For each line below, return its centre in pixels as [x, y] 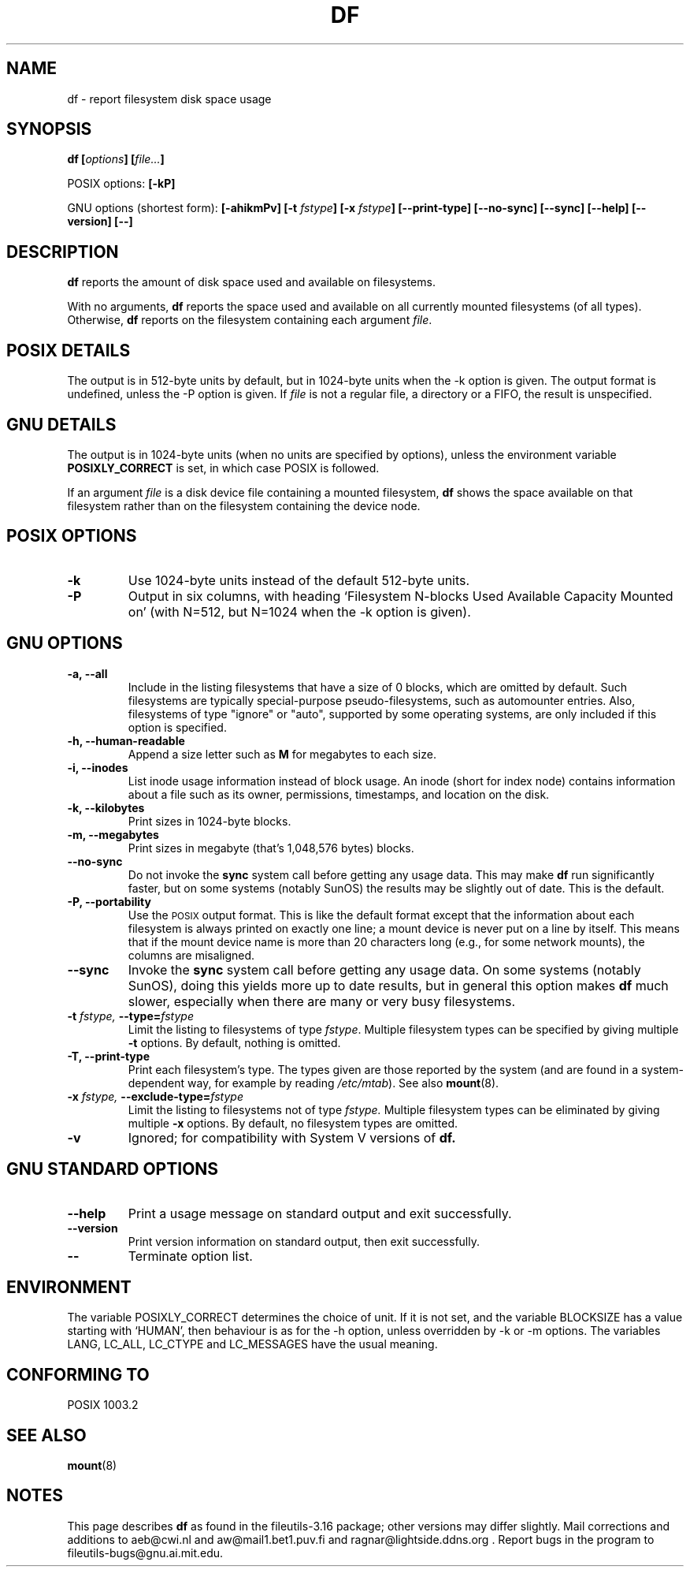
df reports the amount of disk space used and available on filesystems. [251, 282]
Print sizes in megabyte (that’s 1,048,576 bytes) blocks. [271, 848]
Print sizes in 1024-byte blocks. [210, 821]
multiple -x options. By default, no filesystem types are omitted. [293, 1123]
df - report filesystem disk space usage [169, 99]
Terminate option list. [190, 1256]
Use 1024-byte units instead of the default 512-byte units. [299, 580]
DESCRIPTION [63, 252]
